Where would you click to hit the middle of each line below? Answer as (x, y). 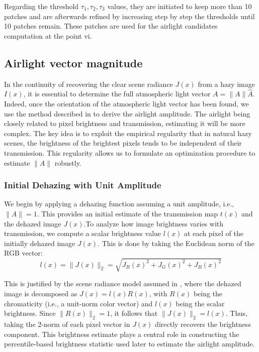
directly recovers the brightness (203, 324)
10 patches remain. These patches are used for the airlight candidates (111, 26)
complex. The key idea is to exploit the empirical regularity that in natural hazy (128, 133)
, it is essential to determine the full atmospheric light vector (117, 94)
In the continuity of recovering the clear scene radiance (89, 84)
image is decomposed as (41, 294)
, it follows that (134, 313)
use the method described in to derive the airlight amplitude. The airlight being (127, 113)
